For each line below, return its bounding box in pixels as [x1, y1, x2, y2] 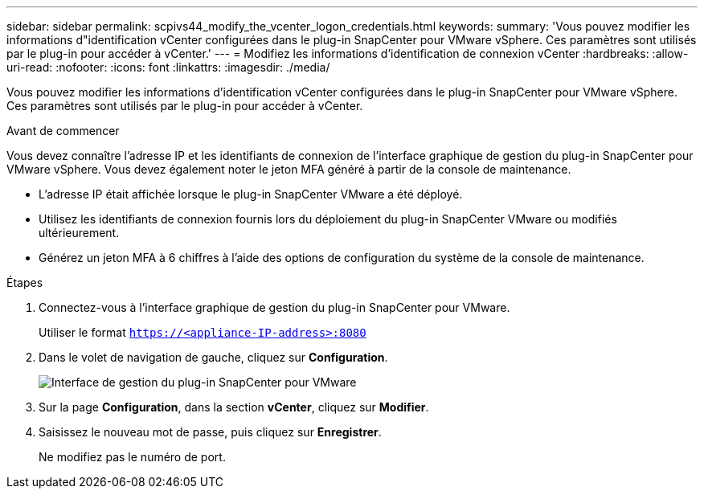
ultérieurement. [39, 226, 120, 239]
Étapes [6, 276, 43, 289]
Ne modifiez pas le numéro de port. [39, 450, 226, 464]
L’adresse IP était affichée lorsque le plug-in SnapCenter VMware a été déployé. [39, 187, 463, 201]
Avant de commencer [6, 124, 120, 137]
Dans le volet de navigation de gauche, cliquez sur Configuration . [39, 350, 388, 364]
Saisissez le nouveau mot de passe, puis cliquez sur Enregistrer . [39, 425, 382, 439]
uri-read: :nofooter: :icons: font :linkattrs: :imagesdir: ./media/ [6, 60, 330, 74]
